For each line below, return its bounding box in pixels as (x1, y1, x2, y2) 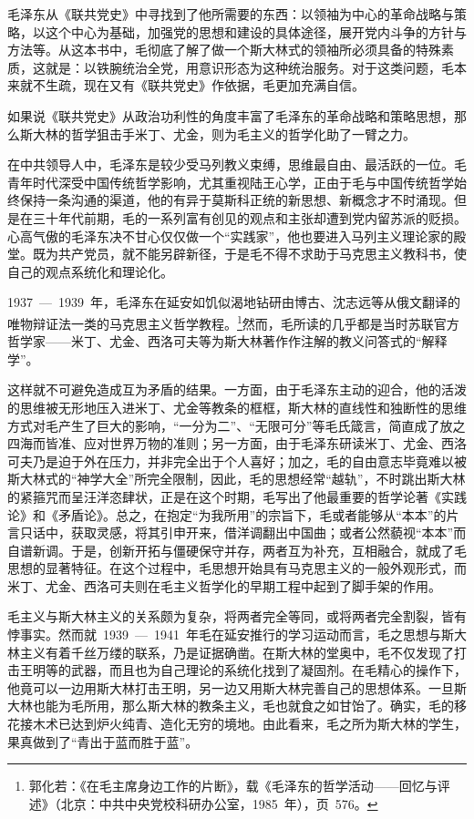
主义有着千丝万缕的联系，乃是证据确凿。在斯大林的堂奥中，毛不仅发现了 (19, 642, 454, 661)
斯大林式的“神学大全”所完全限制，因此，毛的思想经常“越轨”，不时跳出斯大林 (7, 469, 466, 488)
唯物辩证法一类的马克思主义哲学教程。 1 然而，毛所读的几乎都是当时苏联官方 (7, 311, 459, 333)
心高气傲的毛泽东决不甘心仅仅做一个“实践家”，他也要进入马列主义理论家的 (7, 226, 454, 245)
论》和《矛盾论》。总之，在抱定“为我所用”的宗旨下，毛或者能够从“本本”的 (7, 505, 447, 524)
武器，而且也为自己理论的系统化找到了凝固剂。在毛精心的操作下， (70, 660, 467, 680)
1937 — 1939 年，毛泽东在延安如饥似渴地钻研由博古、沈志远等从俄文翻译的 (7, 292, 460, 312)
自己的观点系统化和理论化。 (7, 261, 173, 281)
